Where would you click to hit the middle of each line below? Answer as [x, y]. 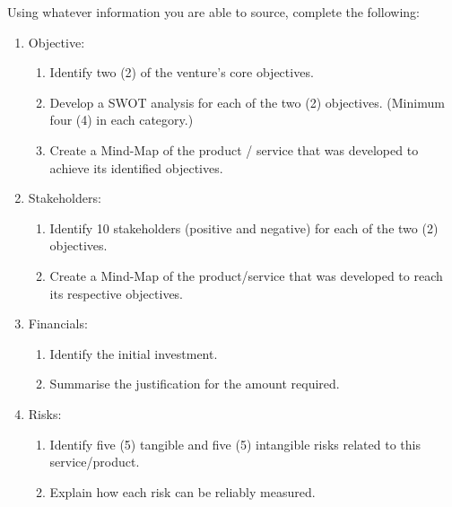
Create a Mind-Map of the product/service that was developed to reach [246, 275]
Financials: [58, 323]
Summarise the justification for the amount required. [195, 384]
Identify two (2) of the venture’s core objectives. [182, 72]
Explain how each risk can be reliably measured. [183, 491]
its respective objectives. [117, 293]
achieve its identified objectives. [136, 167]
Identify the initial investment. [134, 353]
